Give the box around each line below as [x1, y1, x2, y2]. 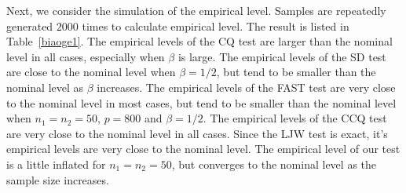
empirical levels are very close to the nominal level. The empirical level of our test [6, 140, 401, 157]
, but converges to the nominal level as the [171, 155, 377, 172]
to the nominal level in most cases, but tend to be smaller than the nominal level [6, 94, 397, 111]
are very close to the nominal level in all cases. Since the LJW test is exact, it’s [6, 125, 388, 141]
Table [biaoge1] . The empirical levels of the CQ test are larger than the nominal [6, 33, 393, 49]
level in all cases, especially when [6, 48, 165, 64]
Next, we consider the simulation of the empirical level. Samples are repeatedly [6, 2, 386, 18]
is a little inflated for [6, 155, 106, 172]
